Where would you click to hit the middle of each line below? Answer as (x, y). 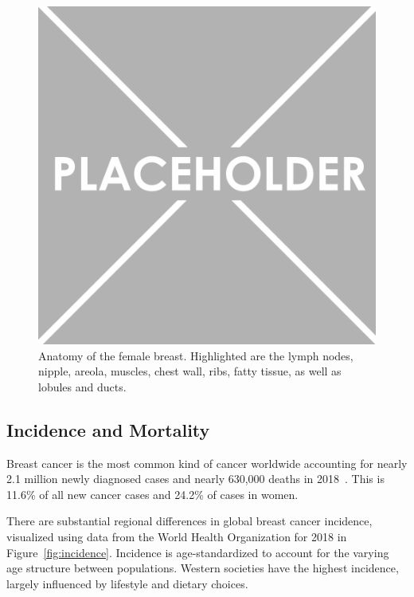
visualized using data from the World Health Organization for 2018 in (177, 536)
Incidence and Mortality (108, 429)
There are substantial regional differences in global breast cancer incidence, (189, 521)
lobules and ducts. (82, 386)
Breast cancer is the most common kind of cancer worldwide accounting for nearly (207, 463)
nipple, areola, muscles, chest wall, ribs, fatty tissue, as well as (190, 371)
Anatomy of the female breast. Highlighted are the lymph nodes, (196, 355)
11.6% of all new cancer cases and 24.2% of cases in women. (152, 494)
